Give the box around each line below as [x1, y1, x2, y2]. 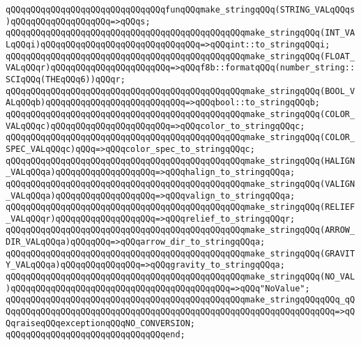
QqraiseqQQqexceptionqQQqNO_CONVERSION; [6, 318, 196, 328]
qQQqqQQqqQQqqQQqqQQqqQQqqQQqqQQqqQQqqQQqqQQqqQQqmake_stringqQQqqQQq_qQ [6, 295, 355, 305]
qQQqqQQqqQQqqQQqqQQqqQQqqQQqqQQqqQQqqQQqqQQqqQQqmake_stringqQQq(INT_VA [6, 28, 355, 38]
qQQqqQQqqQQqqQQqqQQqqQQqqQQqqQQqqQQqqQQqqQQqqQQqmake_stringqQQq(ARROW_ [6, 225, 355, 236]
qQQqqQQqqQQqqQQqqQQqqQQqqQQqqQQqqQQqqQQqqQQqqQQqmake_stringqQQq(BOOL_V [6, 86, 355, 96]
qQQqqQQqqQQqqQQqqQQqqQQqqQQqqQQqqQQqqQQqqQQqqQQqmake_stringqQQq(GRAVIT [6, 248, 355, 259]
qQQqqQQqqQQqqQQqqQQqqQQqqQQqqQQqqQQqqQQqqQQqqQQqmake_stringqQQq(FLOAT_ [6, 51, 355, 61]
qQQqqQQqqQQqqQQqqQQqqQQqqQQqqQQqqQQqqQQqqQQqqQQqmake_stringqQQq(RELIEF [6, 202, 355, 213]
